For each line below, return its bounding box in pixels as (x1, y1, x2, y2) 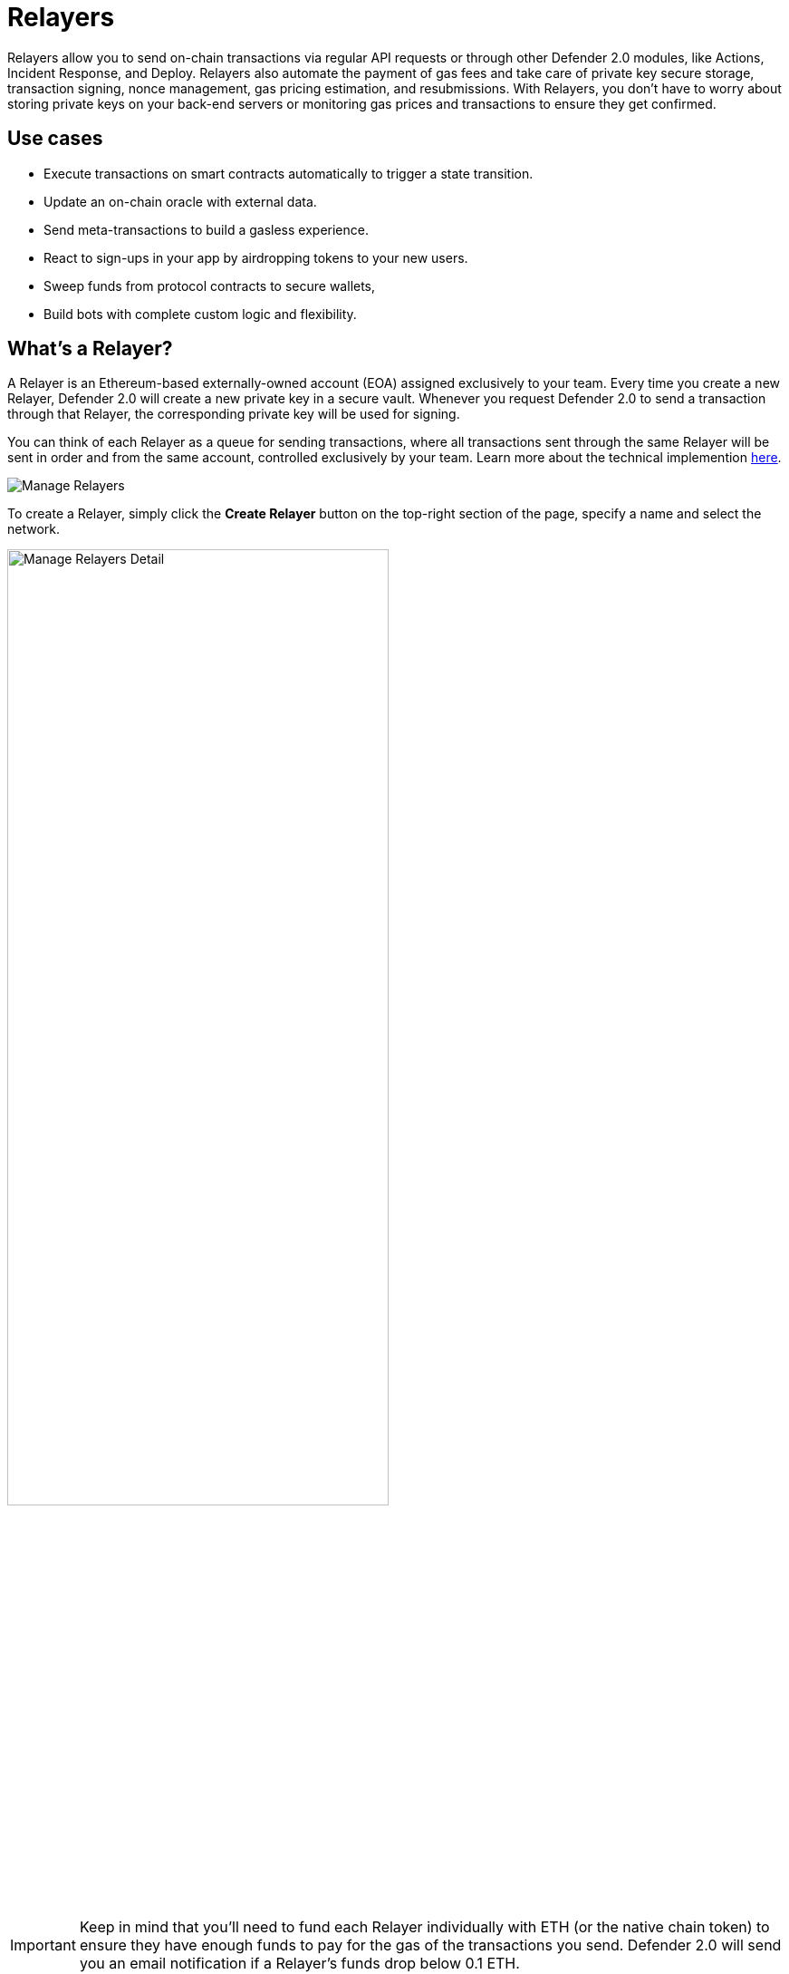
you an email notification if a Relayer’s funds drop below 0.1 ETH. (79, 1953, 520, 1972)
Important (10, 1935, 76, 1954)
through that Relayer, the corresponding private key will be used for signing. (7, 406, 460, 422)
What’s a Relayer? (7, 337, 173, 361)
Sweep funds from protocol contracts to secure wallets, (43, 277, 376, 294)
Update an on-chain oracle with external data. (43, 193, 317, 209)
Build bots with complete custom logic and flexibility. (43, 305, 357, 322)
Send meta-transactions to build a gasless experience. (43, 221, 369, 237)
